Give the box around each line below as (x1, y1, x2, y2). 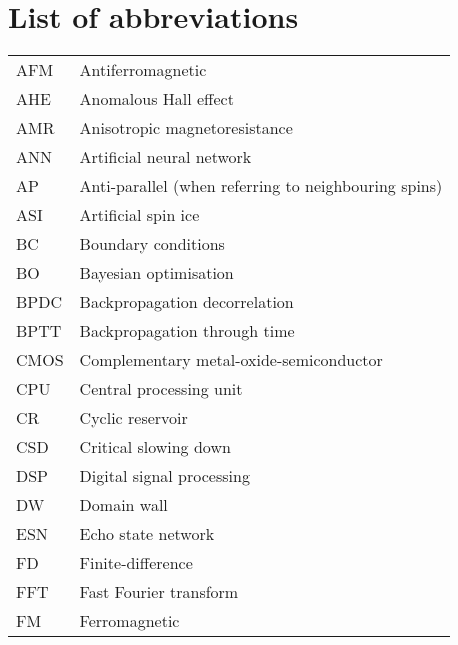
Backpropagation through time (79, 319, 295, 343)
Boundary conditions (79, 232, 225, 256)
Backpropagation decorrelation (79, 290, 294, 314)
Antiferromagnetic (79, 58, 207, 82)
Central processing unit (79, 377, 243, 401)
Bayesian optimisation (79, 261, 234, 285)
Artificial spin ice (79, 203, 200, 227)
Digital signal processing (79, 464, 250, 488)
